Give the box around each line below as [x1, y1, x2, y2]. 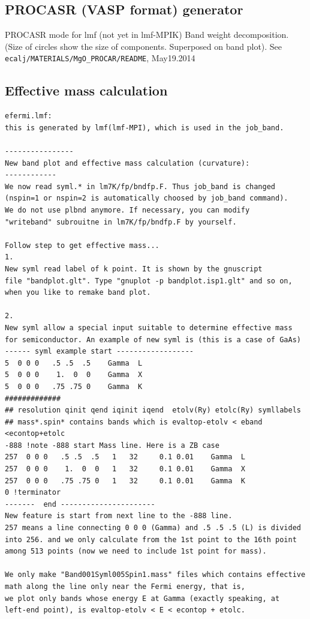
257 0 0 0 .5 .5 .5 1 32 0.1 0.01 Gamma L [5, 453, 245, 462]
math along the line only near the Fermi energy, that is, [5, 582, 245, 591]
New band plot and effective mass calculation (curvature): [5, 159, 250, 168]
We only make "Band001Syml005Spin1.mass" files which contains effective [5, 570, 306, 579]
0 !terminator [5, 488, 61, 497]
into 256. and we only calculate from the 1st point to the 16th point [5, 535, 297, 544]
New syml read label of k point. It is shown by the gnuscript [5, 264, 263, 273]
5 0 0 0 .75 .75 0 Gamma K [5, 382, 143, 391]
